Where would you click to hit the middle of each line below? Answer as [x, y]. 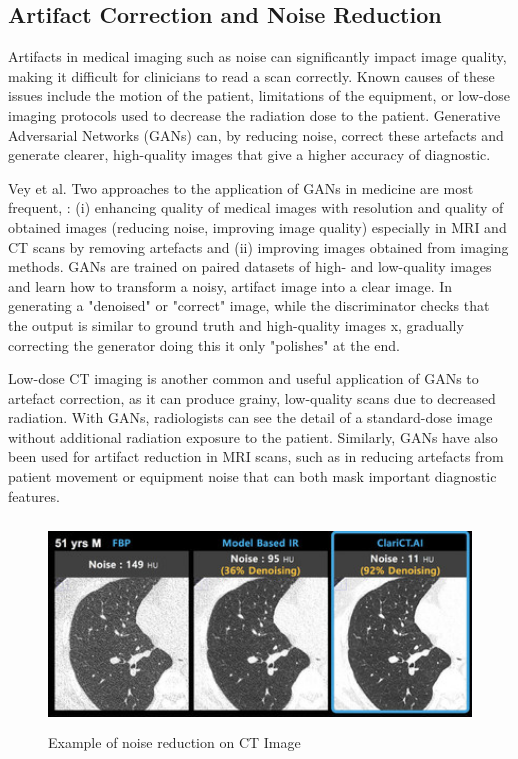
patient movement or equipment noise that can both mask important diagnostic [252, 476]
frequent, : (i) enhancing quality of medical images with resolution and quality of [256, 207]
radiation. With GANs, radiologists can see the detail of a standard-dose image [250, 417]
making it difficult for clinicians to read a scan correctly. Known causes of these [251, 75]
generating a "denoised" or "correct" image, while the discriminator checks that [249, 305]
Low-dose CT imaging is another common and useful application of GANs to [243, 378]
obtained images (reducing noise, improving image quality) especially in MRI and [257, 226]
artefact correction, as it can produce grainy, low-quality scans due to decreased [252, 397]
